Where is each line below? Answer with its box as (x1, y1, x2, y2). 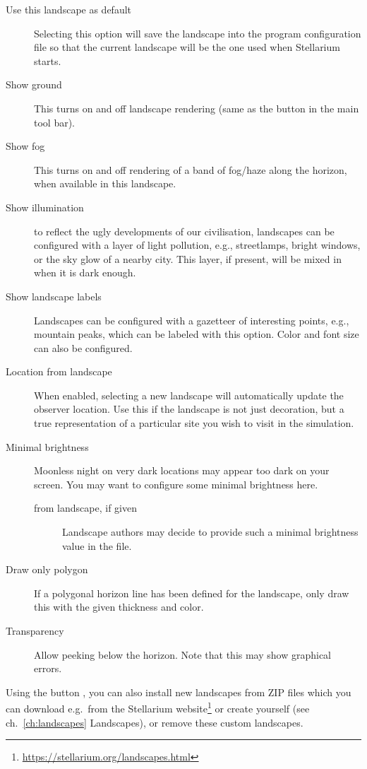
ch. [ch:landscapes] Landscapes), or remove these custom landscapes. (6, 715, 303, 729)
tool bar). (34, 115, 76, 129)
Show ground (6, 77, 62, 92)
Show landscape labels (6, 288, 102, 303)
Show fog (6, 139, 45, 153)
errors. (34, 661, 62, 676)
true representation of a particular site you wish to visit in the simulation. (34, 416, 354, 430)
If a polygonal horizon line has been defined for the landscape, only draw (34, 585, 349, 600)
